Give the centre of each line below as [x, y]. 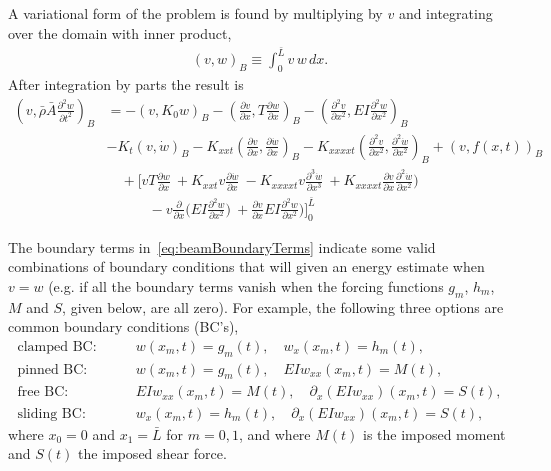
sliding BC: [51, 413]
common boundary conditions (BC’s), [123, 326]
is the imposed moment [434, 433]
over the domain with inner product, [120, 32]
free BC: [43, 392]
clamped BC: [57, 346]
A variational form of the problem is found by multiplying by [195, 13]
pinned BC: [52, 369]
